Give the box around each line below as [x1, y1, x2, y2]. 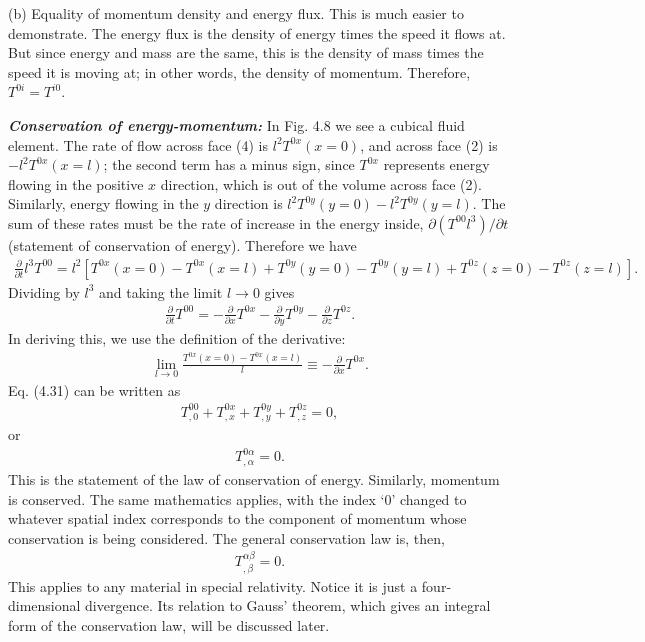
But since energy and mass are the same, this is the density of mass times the [8, 42, 484, 63]
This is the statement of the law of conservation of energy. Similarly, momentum [8, 468, 500, 489]
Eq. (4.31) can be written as [8, 379, 181, 400]
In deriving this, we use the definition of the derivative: [8, 328, 346, 349]
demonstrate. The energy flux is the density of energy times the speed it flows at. [8, 22, 506, 43]
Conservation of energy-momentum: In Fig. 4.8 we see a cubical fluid [8, 114, 465, 135]
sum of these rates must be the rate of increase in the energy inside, [8, 212, 424, 233]
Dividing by [8, 281, 80, 302]
